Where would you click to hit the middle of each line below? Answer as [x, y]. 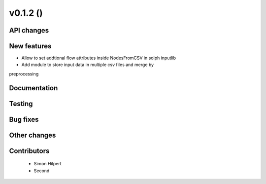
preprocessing [24, 74]
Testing [21, 104]
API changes [29, 30]
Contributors [29, 151]
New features [30, 46]
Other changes [33, 135]
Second [42, 171]
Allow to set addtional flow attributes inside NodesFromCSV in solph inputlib [99, 58]
